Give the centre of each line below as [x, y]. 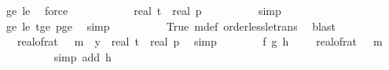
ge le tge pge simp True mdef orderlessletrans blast [171, 26]
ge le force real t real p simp [143, 10]
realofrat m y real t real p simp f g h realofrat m [200, 41]
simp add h [83, 56]
